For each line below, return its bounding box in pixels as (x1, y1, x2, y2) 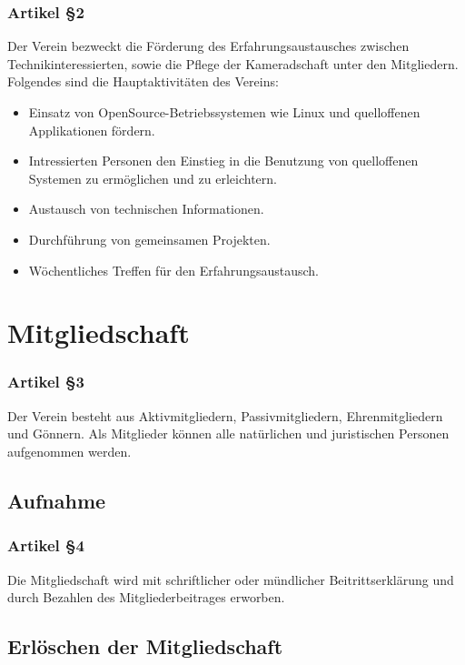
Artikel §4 (7, 534, 84, 557)
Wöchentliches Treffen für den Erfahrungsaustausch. (28, 260, 319, 279)
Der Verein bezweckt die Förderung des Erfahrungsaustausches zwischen (7, 36, 410, 55)
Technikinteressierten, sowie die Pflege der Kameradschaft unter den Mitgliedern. (7, 54, 459, 73)
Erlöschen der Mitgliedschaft (7, 632, 283, 660)
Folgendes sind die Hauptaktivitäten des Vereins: (7, 72, 279, 91)
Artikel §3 (7, 370, 84, 393)
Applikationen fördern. (28, 120, 155, 139)
